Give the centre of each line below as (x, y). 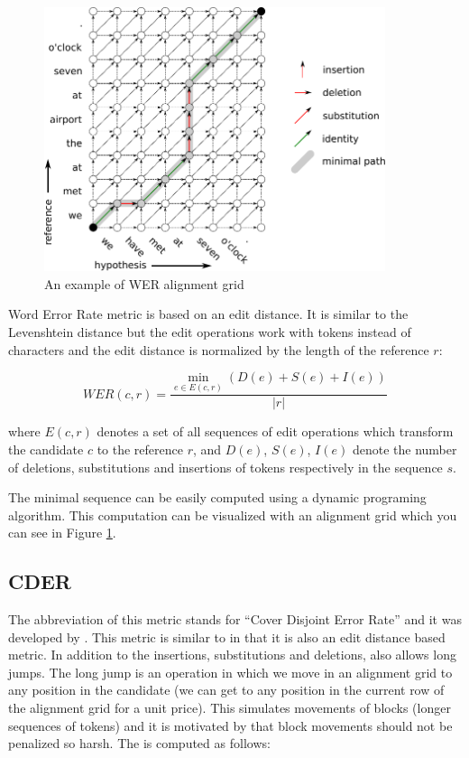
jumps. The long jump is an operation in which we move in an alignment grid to (230, 672)
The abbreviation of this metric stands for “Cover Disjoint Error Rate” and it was (235, 619)
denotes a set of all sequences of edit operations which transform (275, 431)
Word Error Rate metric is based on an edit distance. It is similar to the (208, 314)
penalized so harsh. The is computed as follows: (139, 743)
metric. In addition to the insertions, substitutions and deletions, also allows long (232, 655)
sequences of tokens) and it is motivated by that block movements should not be (230, 725)
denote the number (405, 449)
